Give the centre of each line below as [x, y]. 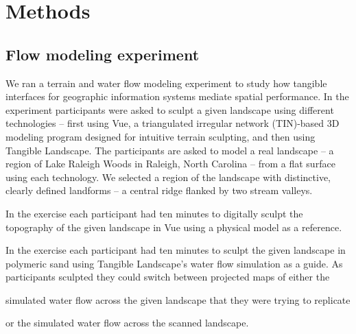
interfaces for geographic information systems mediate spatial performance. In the [177, 96]
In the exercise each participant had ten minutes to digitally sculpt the [154, 213]
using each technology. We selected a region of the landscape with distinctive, [168, 177]
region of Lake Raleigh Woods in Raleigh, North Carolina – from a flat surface [170, 164]
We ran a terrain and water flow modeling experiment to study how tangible [166, 83]
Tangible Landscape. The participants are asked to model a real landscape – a [170, 150]
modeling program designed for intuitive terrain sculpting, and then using [161, 136]
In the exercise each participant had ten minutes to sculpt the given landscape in [176, 250]
